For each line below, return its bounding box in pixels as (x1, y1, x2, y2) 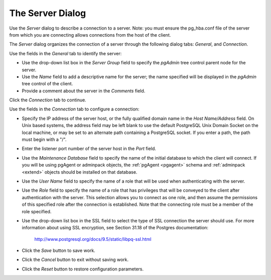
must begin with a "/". (22, 136, 67, 143)
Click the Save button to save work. (22, 247, 95, 253)
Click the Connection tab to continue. (9, 97, 86, 103)
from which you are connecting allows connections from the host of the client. (9, 32, 171, 38)
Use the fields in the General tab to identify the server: (9, 50, 122, 56)
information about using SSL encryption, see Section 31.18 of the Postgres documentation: (22, 225, 208, 231)
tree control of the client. (22, 81, 73, 87)
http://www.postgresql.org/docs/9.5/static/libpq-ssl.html (34, 236, 152, 242)
